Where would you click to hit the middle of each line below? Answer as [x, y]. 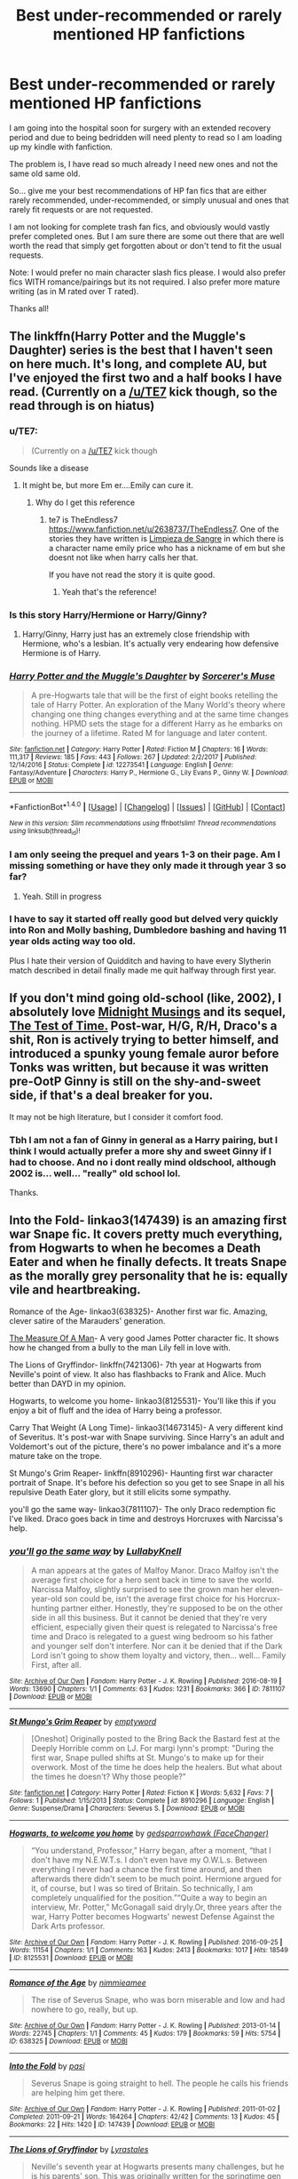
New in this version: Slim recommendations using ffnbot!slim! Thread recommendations [143, 823]
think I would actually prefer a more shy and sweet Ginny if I [141, 1150]
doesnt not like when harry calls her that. [123, 557]
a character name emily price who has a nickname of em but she [167, 548]
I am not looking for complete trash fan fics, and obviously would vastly [140, 227]
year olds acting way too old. [73, 941]
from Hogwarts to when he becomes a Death [135, 1249]
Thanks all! [29, 308]
